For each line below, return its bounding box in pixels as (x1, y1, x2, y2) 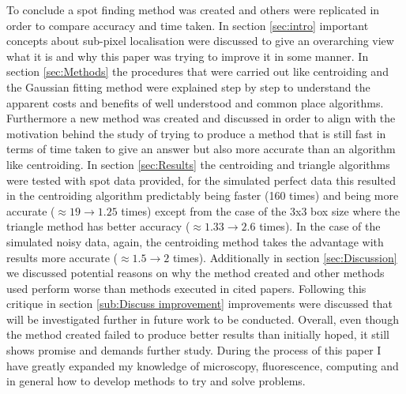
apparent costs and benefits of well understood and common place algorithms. (6, 94, 384, 111)
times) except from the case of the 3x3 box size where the (121, 202, 400, 219)
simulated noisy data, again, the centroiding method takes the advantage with (6, 233, 384, 250)
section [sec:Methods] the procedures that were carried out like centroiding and (6, 63, 389, 80)
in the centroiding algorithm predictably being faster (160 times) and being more (6, 187, 399, 204)
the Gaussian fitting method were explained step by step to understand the (6, 78, 370, 95)
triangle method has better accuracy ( (6, 218, 190, 235)
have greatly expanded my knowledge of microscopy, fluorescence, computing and (6, 357, 399, 373)
